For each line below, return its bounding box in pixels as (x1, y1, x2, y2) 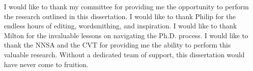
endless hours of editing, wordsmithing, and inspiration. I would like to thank (4, 21, 237, 31)
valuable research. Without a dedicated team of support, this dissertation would (4, 49, 245, 59)
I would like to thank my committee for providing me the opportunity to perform (4, 1, 249, 11)
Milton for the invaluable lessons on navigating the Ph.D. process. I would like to (4, 30, 249, 40)
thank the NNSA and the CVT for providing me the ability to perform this (4, 40, 231, 50)
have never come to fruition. (4, 59, 88, 69)
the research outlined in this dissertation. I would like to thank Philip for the (4, 11, 236, 21)
